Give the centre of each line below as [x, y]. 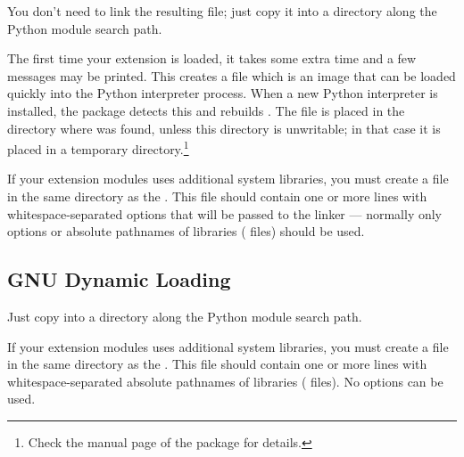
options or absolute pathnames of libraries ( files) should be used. [186, 231]
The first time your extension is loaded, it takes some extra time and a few [212, 58]
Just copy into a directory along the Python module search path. [185, 316]
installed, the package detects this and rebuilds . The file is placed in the [206, 110]
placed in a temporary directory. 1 [98, 147]
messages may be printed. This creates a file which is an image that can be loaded [232, 75]
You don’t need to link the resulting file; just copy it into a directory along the [222, 11]
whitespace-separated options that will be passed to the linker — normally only [225, 213]
